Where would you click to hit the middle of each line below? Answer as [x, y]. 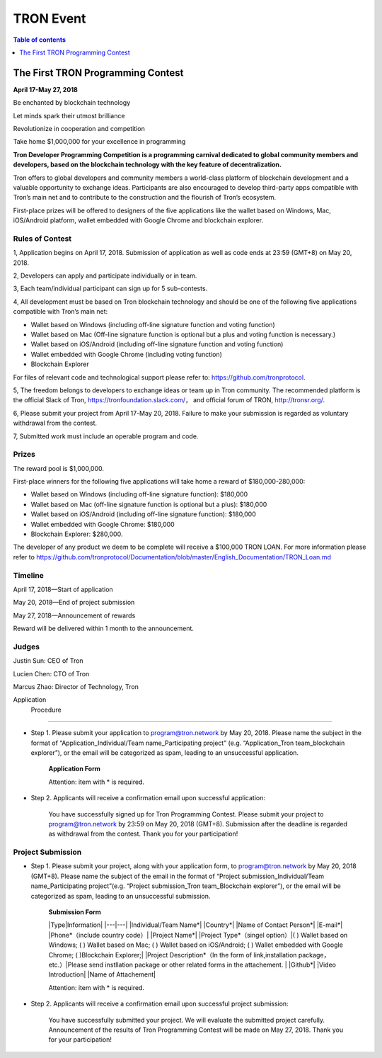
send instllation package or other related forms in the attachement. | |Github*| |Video [212, 965]
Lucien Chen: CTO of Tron [51, 673]
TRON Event [50, 18]
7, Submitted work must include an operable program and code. [106, 436]
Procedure [46, 710]
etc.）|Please [68, 965]
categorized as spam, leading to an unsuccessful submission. [121, 896]
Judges [27, 647]
